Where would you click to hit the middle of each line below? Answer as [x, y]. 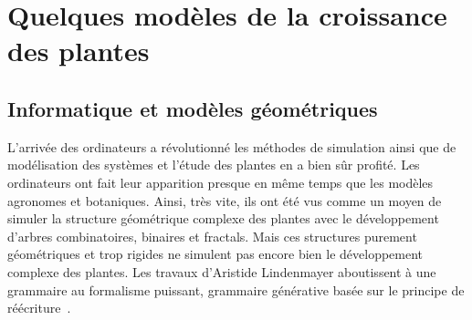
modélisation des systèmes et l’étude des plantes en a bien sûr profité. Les [214, 165]
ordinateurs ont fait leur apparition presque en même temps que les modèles [220, 182]
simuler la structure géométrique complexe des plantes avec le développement [223, 218]
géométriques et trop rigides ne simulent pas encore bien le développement [215, 254]
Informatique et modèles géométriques [193, 108]
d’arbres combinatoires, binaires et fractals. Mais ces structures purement [212, 236]
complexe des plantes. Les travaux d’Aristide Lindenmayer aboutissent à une [222, 271]
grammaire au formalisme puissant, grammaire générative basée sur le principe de [236, 289]
